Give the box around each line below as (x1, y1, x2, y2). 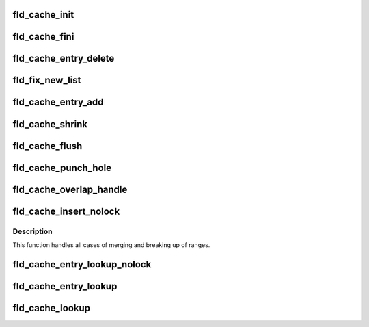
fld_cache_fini (12, 31, 74, 42)
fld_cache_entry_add (12, 96, 104, 108)
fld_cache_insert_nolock (12, 205, 120, 217)
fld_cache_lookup (12, 302, 91, 314)
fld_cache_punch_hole (12, 161, 112, 174)
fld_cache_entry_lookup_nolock (12, 259, 152, 270)
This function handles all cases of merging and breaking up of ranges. (12, 240, 210, 249)
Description (12, 226, 53, 236)
